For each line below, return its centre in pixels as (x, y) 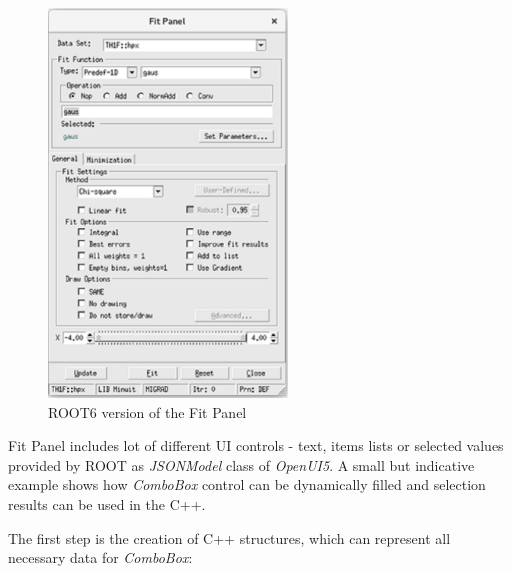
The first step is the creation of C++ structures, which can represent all (229, 537)
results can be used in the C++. (107, 504)
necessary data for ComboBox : (100, 557)
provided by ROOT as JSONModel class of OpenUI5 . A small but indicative (241, 464)
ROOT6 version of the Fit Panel (147, 411)
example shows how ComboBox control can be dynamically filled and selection (247, 484)
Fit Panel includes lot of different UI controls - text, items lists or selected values (256, 445)
